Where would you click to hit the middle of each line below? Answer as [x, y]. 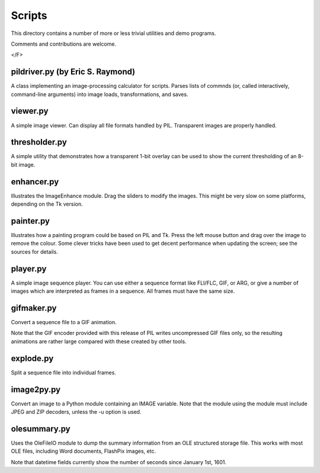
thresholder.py [39, 142]
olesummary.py [41, 429]
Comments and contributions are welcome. [64, 44]
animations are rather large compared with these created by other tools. [99, 341]
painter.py [31, 221]
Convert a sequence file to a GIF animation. [64, 322]
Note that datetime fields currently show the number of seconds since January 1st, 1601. [119, 462]
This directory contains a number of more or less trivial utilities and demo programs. [113, 33]
